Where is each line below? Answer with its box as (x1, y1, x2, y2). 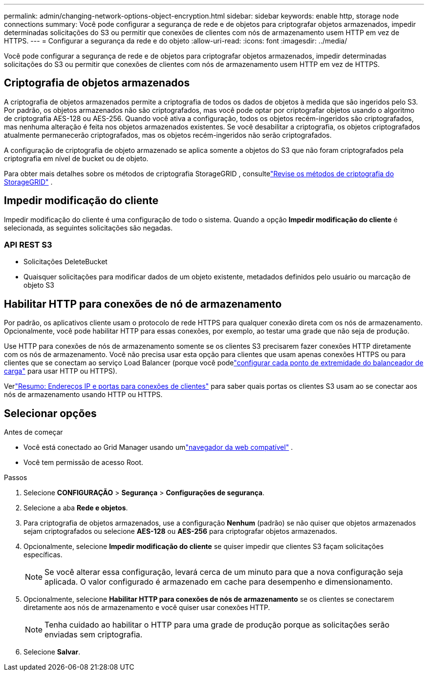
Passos (4, 473, 27, 482)
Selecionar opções (4, 407, 97, 420)
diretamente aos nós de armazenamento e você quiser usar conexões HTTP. (23, 603, 270, 612)
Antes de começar (4, 428, 63, 437)
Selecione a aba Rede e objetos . (23, 504, 128, 512)
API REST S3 (4, 240, 52, 250)
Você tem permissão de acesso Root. (23, 458, 144, 467)
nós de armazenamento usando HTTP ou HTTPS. (4, 390, 163, 399)
